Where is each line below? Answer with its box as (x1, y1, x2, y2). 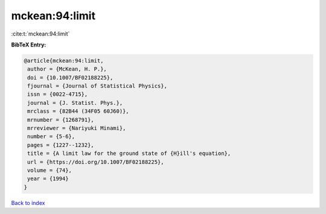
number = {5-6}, (27, 133, 75, 140)
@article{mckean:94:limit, (24, 57, 104, 64)
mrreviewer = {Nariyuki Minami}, (27, 125, 126, 132)
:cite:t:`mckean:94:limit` (11, 30, 70, 37)
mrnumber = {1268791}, (27, 116, 95, 123)
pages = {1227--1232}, (27, 142, 95, 148)
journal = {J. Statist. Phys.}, (27, 99, 123, 106)
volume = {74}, (27, 167, 72, 174)
